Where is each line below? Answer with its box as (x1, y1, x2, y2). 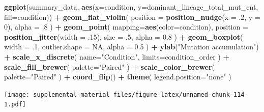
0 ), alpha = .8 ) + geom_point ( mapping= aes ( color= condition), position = (4, 21, 248, 32)
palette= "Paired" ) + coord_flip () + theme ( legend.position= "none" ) (4, 71, 231, 82)
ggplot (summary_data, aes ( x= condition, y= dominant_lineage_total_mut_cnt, (4, 2, 258, 12)
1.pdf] (4, 101, 26, 108)
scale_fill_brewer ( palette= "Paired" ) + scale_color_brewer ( (4, 61, 215, 72)
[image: (4, 91, 30, 98)
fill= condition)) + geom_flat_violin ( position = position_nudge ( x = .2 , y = (4, 11, 260, 22)
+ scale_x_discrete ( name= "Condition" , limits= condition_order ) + (4, 51, 229, 62)
